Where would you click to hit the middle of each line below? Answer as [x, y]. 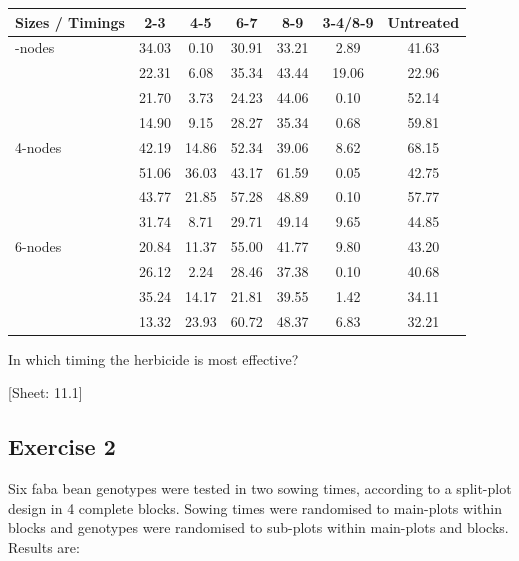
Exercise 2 [62, 446]
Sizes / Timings [70, 21]
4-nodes [38, 146]
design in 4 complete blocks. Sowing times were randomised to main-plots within [255, 507]
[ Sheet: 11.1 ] [45, 392]
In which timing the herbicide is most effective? [153, 358]
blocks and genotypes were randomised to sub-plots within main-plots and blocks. [258, 527]
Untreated [423, 21]
